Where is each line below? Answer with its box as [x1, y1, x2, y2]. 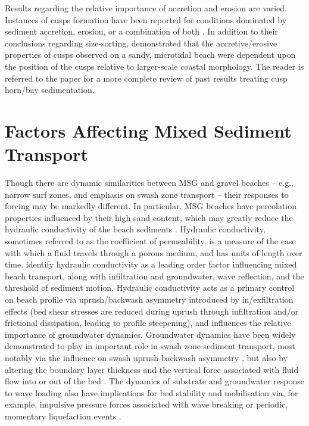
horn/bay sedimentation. [5, 83, 95, 96]
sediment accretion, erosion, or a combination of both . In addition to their [5, 25, 278, 38]
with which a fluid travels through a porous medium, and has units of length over [5, 246, 302, 259]
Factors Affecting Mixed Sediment [5, 118, 292, 142]
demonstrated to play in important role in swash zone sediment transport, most [5, 340, 295, 352]
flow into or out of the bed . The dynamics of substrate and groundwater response [5, 375, 305, 387]
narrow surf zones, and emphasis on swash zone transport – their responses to [5, 188, 289, 200]
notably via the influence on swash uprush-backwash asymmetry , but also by [5, 351, 288, 363]
